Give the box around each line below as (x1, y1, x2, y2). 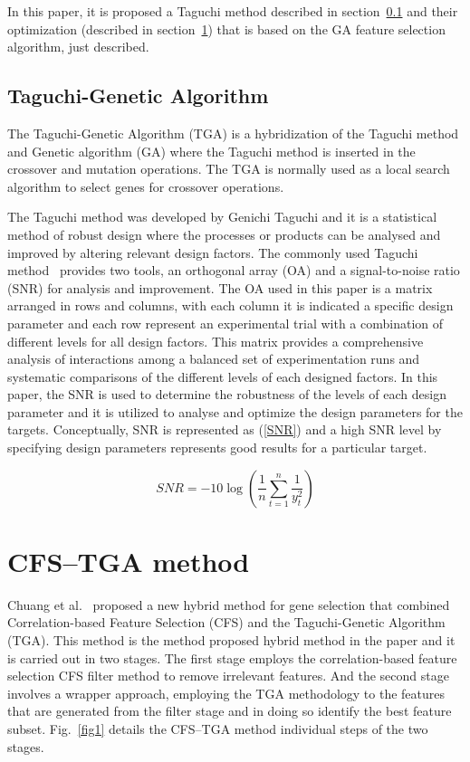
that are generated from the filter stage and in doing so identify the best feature (7, 701, 452, 720)
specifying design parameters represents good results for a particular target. (7, 438, 427, 457)
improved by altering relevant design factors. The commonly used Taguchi (7, 243, 418, 262)
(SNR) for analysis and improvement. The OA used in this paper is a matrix (7, 278, 433, 297)
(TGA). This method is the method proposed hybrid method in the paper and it (7, 630, 456, 649)
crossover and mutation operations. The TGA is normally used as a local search (7, 159, 450, 178)
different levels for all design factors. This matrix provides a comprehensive (7, 331, 424, 350)
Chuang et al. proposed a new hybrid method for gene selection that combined (7, 595, 450, 614)
